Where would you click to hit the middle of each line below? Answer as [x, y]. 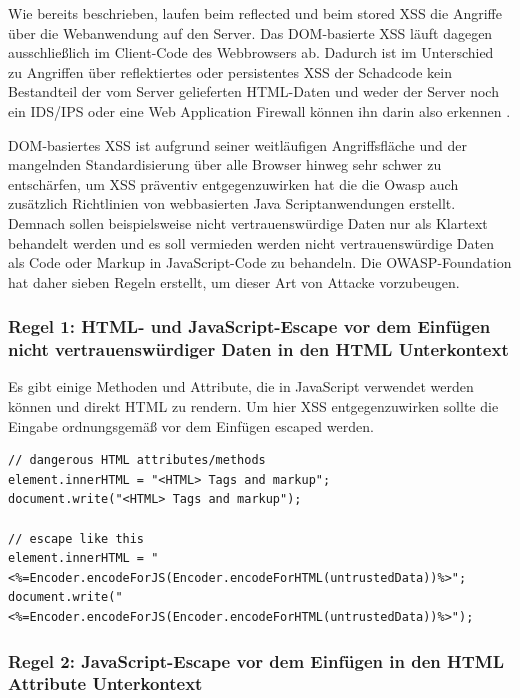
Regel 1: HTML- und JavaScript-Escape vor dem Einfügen [249, 326]
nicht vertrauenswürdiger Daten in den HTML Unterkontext [258, 349]
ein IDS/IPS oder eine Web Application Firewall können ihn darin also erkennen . [259, 110]
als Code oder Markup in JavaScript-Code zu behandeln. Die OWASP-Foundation [260, 262]
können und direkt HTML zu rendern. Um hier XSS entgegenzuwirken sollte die [253, 406]
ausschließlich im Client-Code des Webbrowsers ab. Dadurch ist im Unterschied [251, 52]
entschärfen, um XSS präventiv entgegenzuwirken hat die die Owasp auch [233, 183]
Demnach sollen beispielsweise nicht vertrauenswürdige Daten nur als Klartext [248, 222]
